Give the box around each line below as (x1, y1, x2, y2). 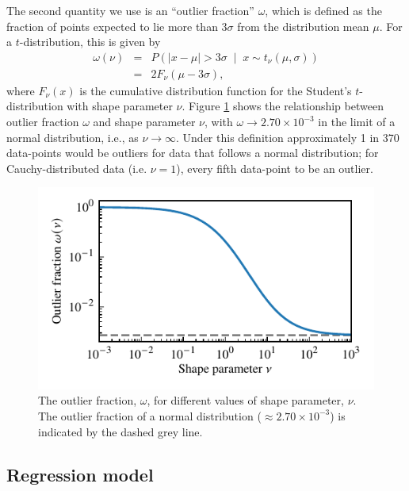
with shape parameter (67, 98, 173, 114)
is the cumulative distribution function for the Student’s (79, 82, 352, 98)
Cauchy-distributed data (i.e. (6, 159, 147, 176)
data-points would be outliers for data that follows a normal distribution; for (6, 144, 379, 161)
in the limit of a (318, 113, 396, 130)
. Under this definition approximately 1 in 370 (176, 129, 399, 145)
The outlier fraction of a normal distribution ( (38, 407, 262, 424)
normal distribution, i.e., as (6, 129, 139, 145)
